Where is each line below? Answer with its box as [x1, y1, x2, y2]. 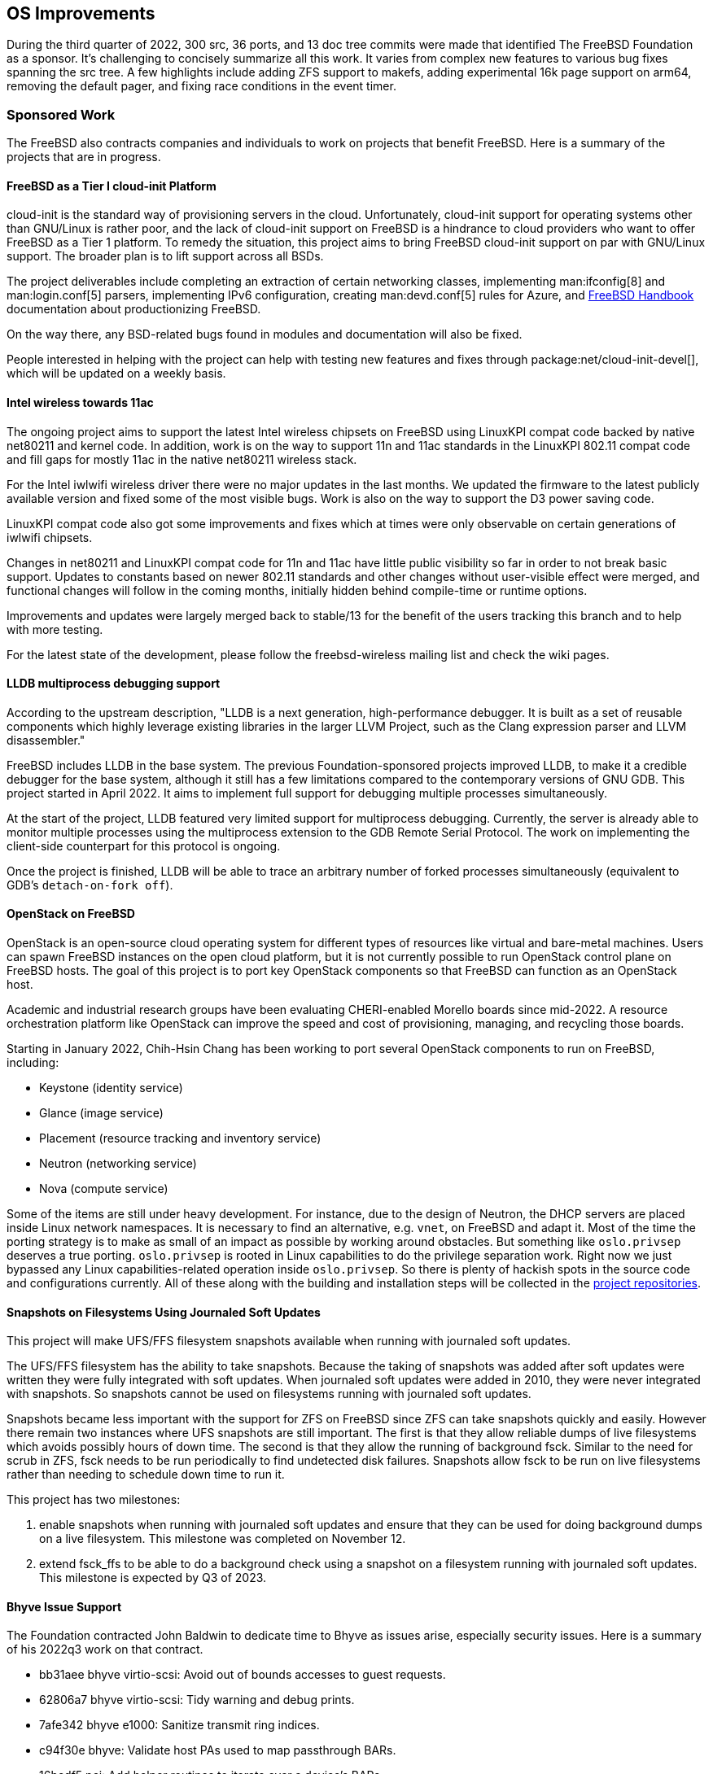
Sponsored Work [7, 106, 116, 123]
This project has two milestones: [7, 1492, 181, 1507]
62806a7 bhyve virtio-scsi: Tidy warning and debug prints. [39, 1693, 355, 1707]
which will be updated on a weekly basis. [7, 366, 226, 381]
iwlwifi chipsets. [7, 530, 93, 544]
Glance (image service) [39, 1106, 164, 1121]
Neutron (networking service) [39, 1156, 197, 1171]
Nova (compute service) [39, 1182, 168, 1196]
